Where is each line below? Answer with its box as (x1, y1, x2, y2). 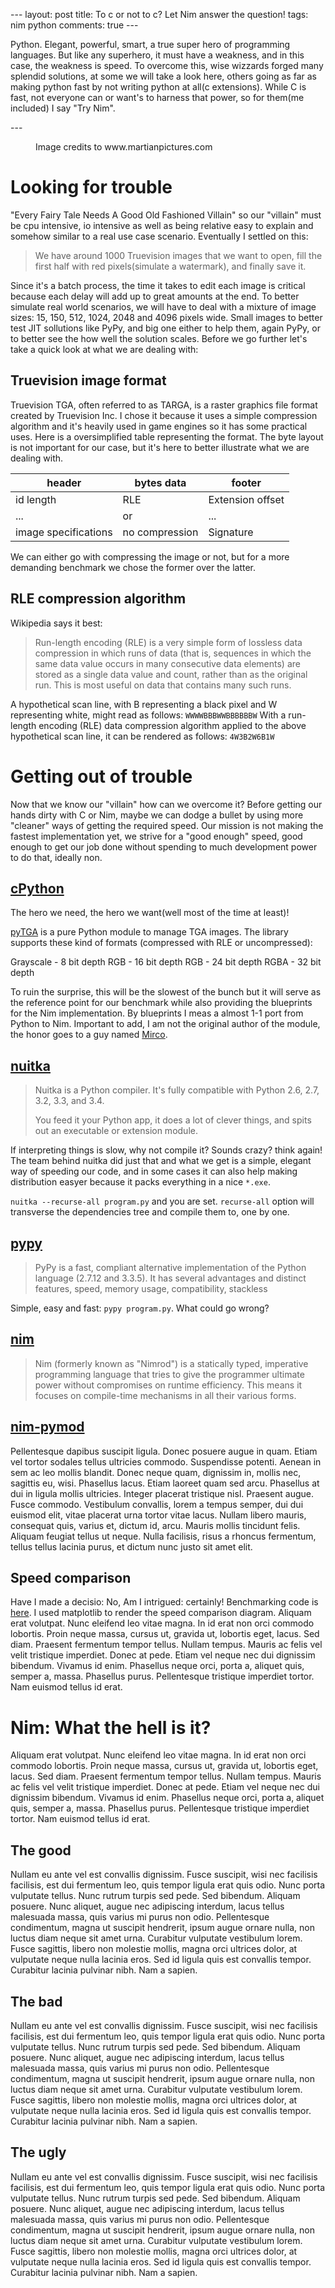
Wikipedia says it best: (10, 617, 103, 629)
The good (10, 1842, 72, 1859)
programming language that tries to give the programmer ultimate (34, 1368, 305, 1380)
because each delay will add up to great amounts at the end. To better (10, 290, 300, 302)
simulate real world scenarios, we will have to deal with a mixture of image (10, 300, 317, 313)
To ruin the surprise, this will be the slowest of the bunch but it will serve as (10, 986, 322, 998)
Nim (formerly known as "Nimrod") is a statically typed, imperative (34, 1357, 309, 1369)
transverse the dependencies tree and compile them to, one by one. (10, 1206, 290, 1218)
